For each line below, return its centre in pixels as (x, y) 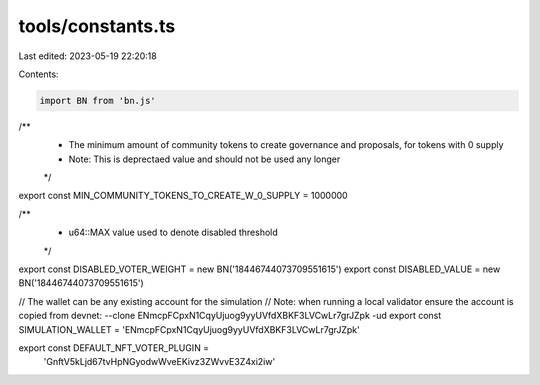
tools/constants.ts (97, 26)
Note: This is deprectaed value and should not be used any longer (204, 159)
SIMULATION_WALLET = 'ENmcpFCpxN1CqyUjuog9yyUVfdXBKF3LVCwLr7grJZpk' (189, 329)
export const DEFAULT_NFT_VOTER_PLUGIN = (114, 347)
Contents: (38, 74)
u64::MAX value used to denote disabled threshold (173, 232)
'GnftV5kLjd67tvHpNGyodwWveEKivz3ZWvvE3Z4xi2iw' (159, 362)
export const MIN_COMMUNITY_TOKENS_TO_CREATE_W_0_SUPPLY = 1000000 (183, 196)
